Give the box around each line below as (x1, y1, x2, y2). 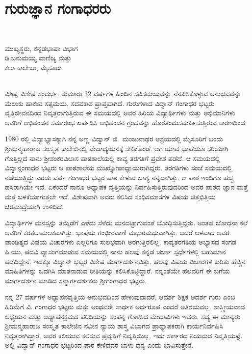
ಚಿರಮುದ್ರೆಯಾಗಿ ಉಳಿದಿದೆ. (5, 201, 64, 211)
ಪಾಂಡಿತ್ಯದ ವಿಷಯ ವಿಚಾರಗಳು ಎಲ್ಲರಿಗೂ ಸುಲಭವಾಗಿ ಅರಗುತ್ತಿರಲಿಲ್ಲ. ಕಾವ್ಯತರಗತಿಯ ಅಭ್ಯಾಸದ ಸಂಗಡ (5, 237, 236, 247)
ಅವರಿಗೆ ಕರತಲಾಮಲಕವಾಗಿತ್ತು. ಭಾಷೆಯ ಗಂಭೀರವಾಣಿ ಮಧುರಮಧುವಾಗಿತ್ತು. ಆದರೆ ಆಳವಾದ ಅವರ (5, 227, 229, 237)
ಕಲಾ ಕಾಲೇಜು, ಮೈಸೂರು (5, 62, 62, 72)
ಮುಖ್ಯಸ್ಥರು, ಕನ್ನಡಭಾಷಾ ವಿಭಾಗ (5, 43, 78, 53)
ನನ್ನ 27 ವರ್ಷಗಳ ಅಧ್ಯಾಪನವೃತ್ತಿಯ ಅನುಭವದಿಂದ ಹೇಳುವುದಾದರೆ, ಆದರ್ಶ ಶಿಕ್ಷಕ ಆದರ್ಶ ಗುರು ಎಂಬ (5, 292, 235, 302)
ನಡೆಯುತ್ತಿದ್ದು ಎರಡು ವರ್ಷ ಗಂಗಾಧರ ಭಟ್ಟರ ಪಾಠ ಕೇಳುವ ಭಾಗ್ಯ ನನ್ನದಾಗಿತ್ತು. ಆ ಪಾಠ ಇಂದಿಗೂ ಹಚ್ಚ (5, 172, 234, 182)
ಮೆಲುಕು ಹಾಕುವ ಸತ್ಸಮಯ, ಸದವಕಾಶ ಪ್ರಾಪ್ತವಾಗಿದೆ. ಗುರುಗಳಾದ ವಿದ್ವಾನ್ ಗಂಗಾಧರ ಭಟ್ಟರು (5, 98, 215, 108)
